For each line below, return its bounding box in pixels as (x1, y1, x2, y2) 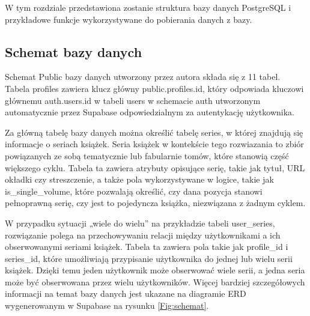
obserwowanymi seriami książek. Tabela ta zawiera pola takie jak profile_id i (5, 240, 288, 253)
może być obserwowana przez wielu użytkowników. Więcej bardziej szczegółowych (5, 275, 305, 288)
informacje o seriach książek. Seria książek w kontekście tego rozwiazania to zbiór (5, 138, 304, 150)
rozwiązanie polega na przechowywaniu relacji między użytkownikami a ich (5, 228, 281, 241)
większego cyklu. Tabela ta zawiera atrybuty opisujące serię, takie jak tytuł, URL (5, 161, 305, 174)
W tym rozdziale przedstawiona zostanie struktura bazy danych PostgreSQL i (5, 1, 291, 13)
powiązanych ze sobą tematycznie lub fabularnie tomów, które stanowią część (5, 149, 289, 162)
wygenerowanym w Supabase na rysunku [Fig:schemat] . (5, 299, 209, 312)
